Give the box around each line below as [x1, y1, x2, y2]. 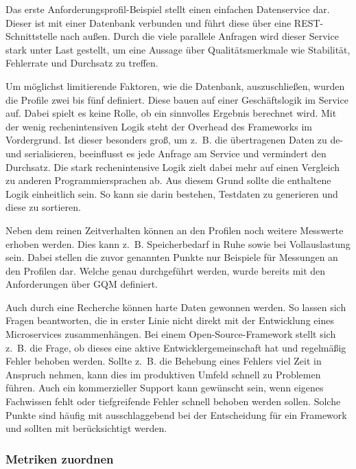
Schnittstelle [5, 29, 58, 43]
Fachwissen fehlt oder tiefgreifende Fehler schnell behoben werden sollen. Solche [5, 394, 341, 409]
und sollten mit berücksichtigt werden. [5, 421, 167, 435]
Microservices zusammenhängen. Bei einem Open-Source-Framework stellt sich [5, 327, 336, 341]
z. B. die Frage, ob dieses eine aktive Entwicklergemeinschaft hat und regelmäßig [5, 340, 346, 354]
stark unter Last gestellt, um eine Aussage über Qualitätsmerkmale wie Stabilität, [5, 42, 351, 56]
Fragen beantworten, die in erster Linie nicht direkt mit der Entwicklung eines [5, 313, 334, 328]
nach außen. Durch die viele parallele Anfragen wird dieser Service [60, 29, 339, 43]
